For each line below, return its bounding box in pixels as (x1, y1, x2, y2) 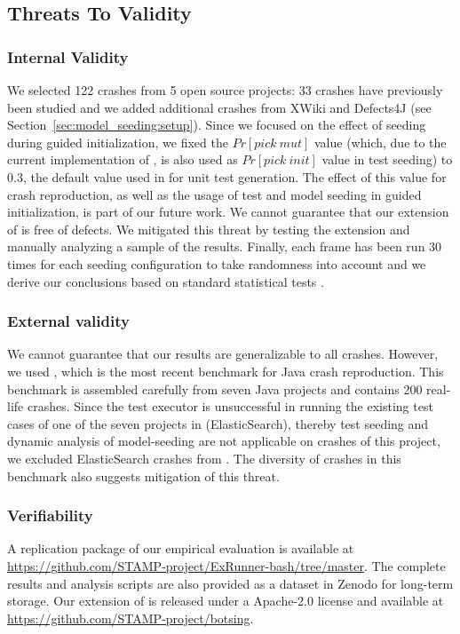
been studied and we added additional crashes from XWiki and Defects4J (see (7, 98, 432, 116)
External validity (7, 310, 130, 332)
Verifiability (7, 504, 93, 527)
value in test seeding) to (321, 150, 453, 169)
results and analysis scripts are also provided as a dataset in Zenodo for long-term (7, 574, 454, 592)
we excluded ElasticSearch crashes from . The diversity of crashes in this (7, 448, 401, 467)
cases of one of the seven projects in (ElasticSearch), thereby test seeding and (7, 414, 429, 432)
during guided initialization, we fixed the (7, 132, 228, 151)
